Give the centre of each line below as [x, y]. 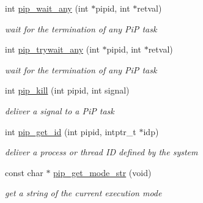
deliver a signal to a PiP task [60, 110]
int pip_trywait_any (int [52, 49]
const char [24, 172]
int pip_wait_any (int [47, 8]
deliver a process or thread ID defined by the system [102, 152]
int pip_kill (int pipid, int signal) [67, 90]
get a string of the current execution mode [83, 193]
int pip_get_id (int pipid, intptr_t [71, 131]
